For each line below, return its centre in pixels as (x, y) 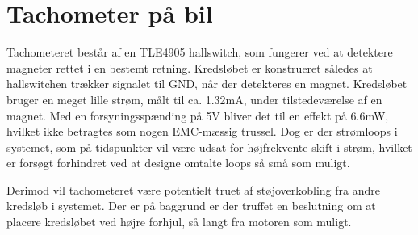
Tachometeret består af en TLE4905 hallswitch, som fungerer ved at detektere (200, 52)
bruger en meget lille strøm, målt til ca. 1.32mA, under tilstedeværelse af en (194, 99)
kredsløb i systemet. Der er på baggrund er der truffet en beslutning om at (191, 206)
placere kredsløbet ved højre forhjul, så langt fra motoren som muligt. (179, 222)
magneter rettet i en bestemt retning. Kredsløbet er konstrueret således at (190, 67)
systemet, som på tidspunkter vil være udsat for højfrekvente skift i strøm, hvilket (209, 147)
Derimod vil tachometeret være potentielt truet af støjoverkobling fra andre (193, 189)
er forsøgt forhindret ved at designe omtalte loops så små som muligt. (178, 163)
